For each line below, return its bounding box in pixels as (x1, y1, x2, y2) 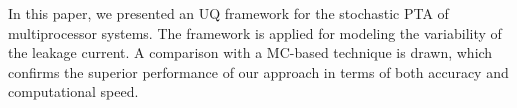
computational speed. (8, 81, 139, 102)
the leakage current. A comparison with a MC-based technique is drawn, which (8, 42, 493, 63)
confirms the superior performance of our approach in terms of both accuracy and (8, 61, 509, 82)
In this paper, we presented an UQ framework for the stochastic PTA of (8, 3, 449, 23)
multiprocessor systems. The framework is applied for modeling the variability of (8, 22, 502, 43)
